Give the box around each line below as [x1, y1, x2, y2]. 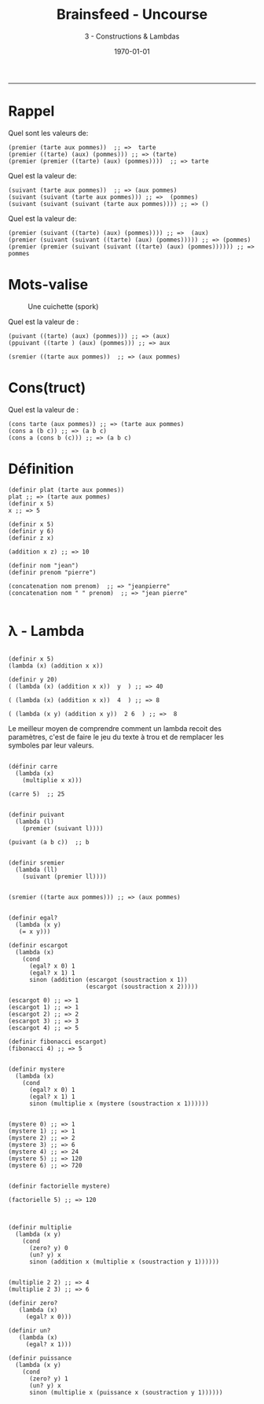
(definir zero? [8, 1299, 58, 1307]
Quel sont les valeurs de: [8, 128, 89, 138]
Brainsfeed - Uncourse [56, 6, 208, 24]
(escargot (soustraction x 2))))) [85, 983, 199, 991]
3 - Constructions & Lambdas [84, 31, 180, 41]
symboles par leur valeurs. [8, 741, 94, 750]
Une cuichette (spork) [27, 301, 99, 311]
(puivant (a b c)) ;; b [8, 838, 90, 846]
